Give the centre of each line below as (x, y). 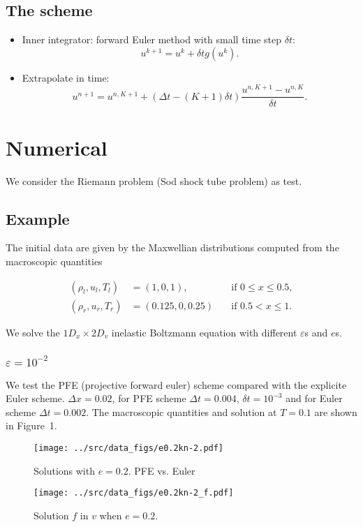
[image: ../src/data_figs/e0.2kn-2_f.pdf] (134, 493)
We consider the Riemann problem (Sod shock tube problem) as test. (154, 180)
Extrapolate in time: (66, 77)
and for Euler (314, 398)
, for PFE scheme (149, 398)
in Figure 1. (31, 425)
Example (38, 218)
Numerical (57, 147)
